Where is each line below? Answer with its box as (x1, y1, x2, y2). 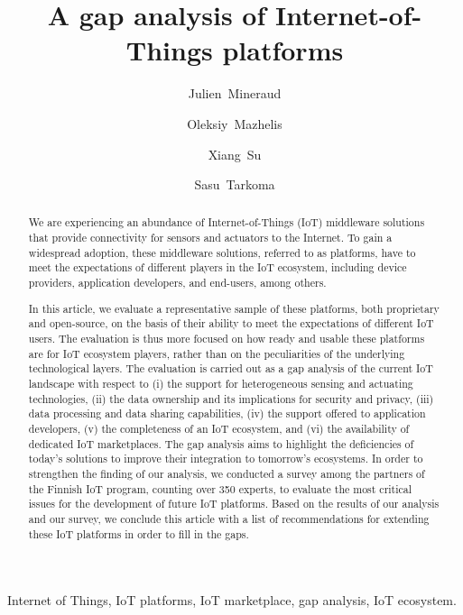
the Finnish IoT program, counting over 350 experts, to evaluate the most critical (28, 481, 412, 496)
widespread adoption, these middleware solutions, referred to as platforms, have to (28, 244, 416, 260)
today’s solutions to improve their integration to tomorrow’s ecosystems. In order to (28, 451, 423, 466)
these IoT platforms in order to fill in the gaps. (28, 526, 249, 541)
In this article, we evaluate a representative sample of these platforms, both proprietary (28, 300, 440, 316)
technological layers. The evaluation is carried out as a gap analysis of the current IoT (28, 361, 433, 376)
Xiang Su (208, 144, 262, 163)
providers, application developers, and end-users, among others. (28, 275, 327, 290)
